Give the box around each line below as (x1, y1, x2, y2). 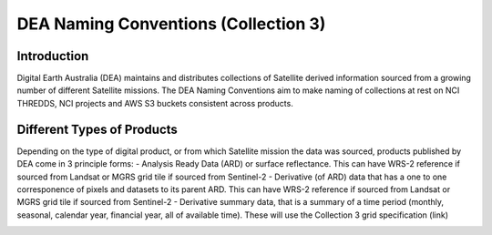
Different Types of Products (16, 121, 178, 137)
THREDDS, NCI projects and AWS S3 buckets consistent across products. (16, 97, 293, 108)
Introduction (16, 48, 89, 64)
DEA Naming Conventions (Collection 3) (16, 14, 326, 34)
